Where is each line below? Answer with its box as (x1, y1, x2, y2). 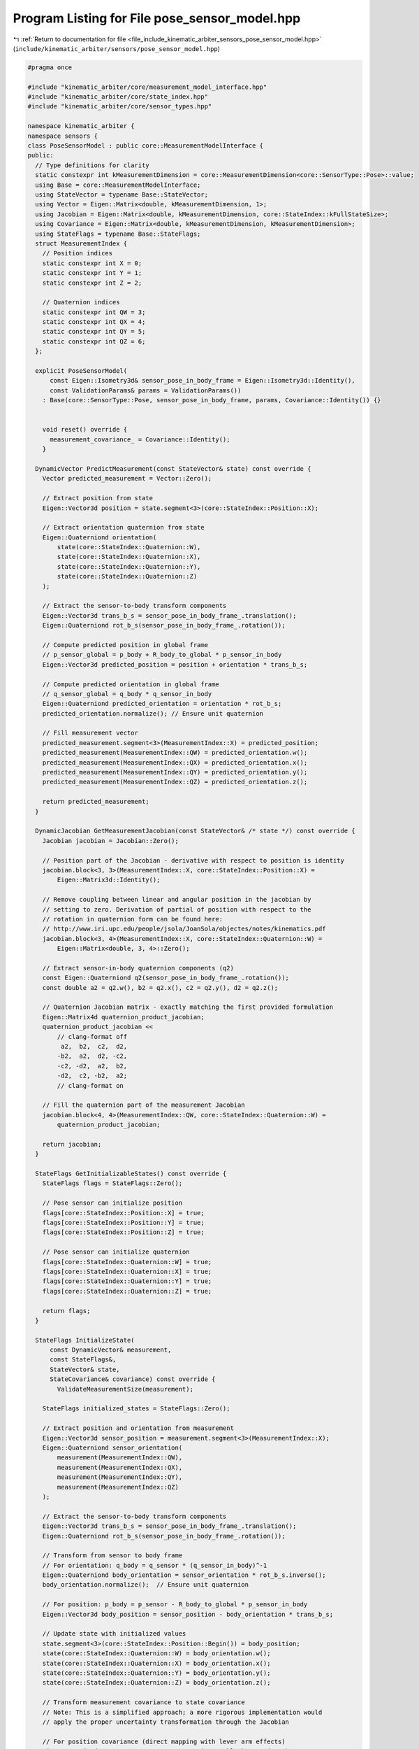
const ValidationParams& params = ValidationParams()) (50, 386, 242, 395)
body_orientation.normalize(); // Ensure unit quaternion (42, 1581, 249, 1589)
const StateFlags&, (50, 1356, 117, 1364)
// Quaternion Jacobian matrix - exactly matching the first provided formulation (42, 1003, 334, 1011)
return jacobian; (42, 1140, 102, 1148)
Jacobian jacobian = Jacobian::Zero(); (42, 837, 179, 844)
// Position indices (42, 249, 113, 257)
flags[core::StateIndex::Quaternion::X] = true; (42, 1267, 212, 1275)
